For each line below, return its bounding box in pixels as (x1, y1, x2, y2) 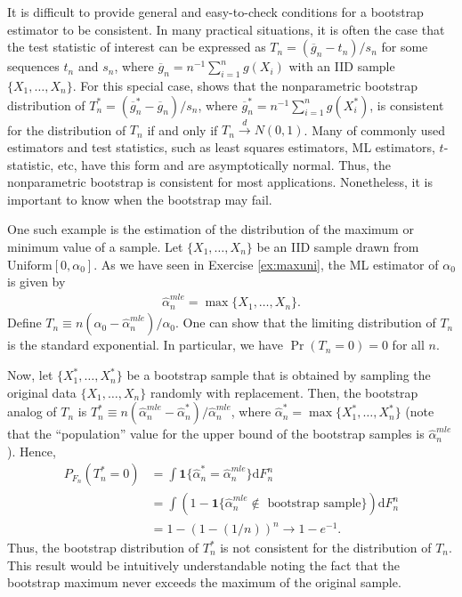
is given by (7, 272, 66, 291)
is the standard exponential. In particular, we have (7, 335, 283, 354)
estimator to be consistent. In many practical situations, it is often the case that (7, 20, 445, 38)
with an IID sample (288, 57, 395, 76)
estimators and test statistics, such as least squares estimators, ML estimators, (7, 137, 435, 156)
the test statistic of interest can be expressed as (7, 37, 266, 56)
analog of (7, 402, 57, 421)
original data (7, 383, 77, 401)
